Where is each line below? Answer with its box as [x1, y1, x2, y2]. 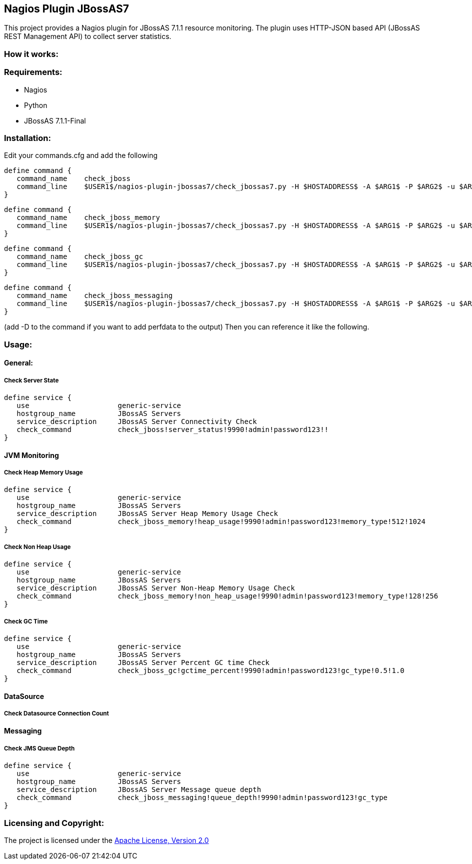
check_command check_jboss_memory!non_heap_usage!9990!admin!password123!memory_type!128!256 [16, 592, 438, 600]
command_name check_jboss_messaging [16, 291, 173, 300]
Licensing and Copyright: [4, 817, 104, 828]
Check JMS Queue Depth [4, 744, 75, 752]
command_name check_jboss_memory [16, 213, 160, 222]
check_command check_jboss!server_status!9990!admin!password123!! [16, 425, 329, 434]
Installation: [4, 132, 51, 143]
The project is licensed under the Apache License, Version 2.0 [4, 835, 209, 844]
